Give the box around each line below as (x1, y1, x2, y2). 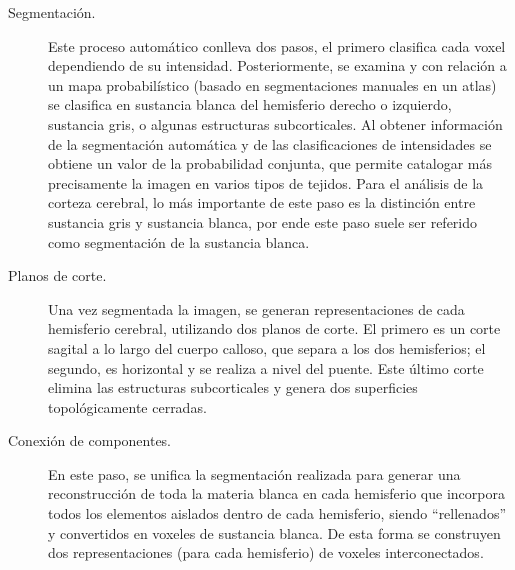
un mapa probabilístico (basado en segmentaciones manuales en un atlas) (48, 74, 497, 95)
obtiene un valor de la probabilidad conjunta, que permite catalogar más (48, 153, 492, 174)
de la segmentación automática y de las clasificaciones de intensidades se (48, 133, 492, 154)
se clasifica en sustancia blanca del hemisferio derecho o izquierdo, (48, 94, 452, 115)
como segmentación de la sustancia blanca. (48, 231, 310, 252)
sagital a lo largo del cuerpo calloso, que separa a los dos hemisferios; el (48, 337, 486, 358)
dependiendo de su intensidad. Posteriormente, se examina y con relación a (48, 55, 507, 76)
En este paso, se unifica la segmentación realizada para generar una (48, 463, 461, 484)
